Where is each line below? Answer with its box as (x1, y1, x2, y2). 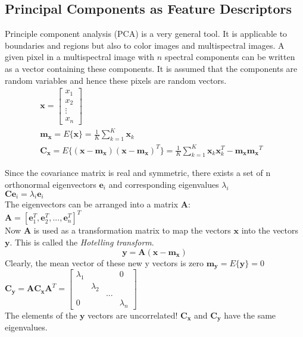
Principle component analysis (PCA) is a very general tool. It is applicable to (5, 27, 288, 40)
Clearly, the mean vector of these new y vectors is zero (5, 256, 204, 269)
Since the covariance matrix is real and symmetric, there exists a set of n (5, 166, 271, 179)
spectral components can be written (164, 51, 295, 63)
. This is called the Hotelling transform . (10, 236, 154, 248)
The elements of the (5, 308, 77, 321)
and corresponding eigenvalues (108, 178, 219, 190)
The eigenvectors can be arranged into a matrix (5, 198, 179, 210)
